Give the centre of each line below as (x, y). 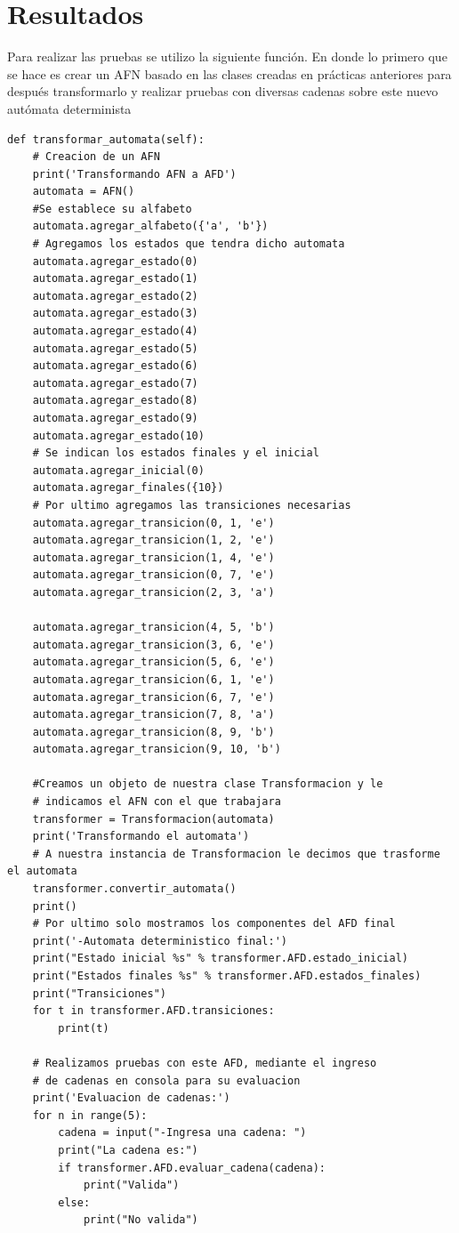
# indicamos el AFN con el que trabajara (157, 802)
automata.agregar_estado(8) (115, 401)
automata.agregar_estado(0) (115, 261)
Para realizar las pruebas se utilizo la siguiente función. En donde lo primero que (227, 56)
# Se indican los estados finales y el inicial (176, 453)
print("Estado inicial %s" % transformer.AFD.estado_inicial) (221, 959)
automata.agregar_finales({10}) (128, 488)
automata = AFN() (84, 192)
